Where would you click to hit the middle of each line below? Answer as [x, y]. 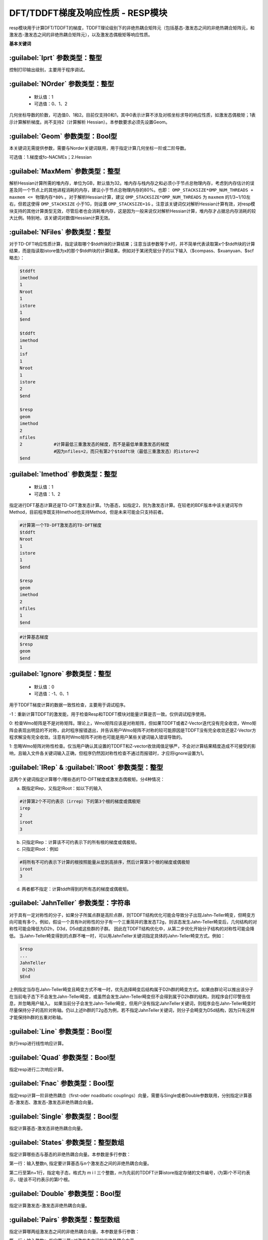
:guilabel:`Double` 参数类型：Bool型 [65, 1194]
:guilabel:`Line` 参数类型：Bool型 [61, 1031]
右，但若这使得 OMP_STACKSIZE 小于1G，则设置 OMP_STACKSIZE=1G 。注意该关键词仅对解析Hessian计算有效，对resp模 [132, 204]
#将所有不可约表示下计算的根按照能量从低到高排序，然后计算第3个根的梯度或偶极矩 [105, 862]
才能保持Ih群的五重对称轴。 [37, 1017]
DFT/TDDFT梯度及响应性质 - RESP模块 [88, 13]
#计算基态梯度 [34, 637]
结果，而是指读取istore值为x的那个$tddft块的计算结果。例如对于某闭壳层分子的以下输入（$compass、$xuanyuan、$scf [132, 251]
